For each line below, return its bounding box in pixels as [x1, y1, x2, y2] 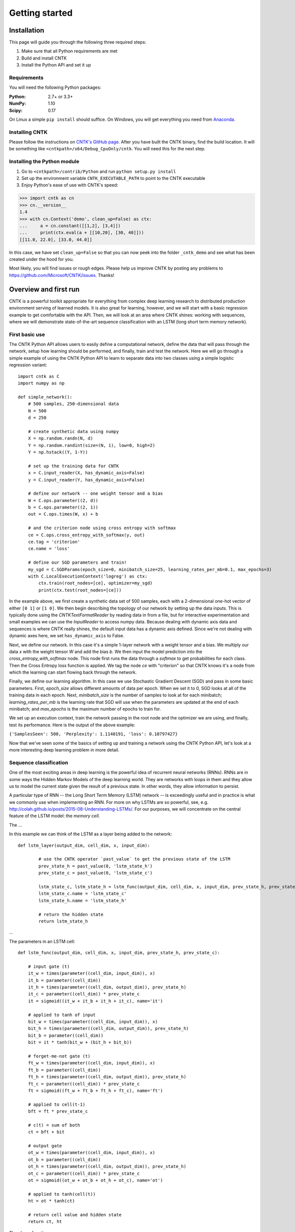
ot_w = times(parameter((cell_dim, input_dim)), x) [28, 1150, 155, 1156]
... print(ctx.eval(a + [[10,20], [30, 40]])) [19, 230, 145, 236]
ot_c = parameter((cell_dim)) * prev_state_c [28, 1170, 140, 1176]
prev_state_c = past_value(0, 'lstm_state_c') [38, 870, 153, 876]
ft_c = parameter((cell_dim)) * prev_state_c [28, 1081, 140, 1087]
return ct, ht [28, 1219, 62, 1225]
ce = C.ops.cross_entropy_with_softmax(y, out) [28, 532, 145, 538]
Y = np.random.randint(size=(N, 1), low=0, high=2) [28, 443, 155, 448]
